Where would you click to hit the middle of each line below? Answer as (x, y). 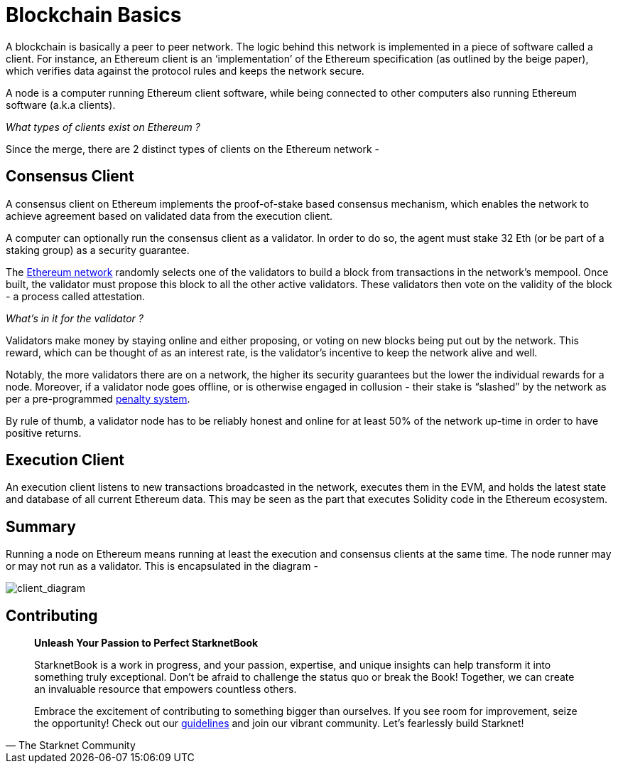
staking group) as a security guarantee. (98, 250)
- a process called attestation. (76, 296)
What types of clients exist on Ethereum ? (103, 127)
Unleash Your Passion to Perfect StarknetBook (146, 643)
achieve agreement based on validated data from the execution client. (169, 216)
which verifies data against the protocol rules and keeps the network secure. (185, 70)
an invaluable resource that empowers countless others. (166, 689)
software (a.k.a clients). (61, 105)
